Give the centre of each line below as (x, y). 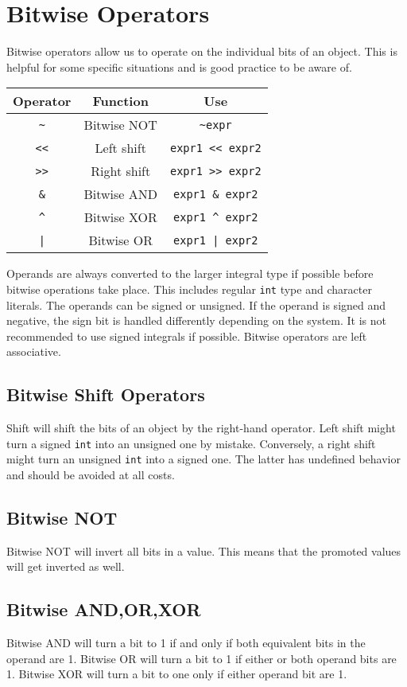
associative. (34, 351)
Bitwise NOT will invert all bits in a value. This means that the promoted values (204, 550)
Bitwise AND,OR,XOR (104, 609)
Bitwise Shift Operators (106, 394)
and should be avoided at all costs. (91, 475)
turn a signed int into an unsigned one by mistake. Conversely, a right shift (191, 443)
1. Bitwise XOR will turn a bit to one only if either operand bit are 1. (177, 674)
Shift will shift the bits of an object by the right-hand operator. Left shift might (201, 428)
